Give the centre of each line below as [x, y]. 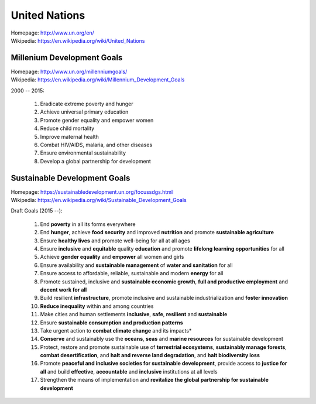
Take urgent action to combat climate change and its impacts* [116, 330]
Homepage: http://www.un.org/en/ [53, 33]
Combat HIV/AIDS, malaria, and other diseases [96, 145]
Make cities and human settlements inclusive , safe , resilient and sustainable [134, 314]
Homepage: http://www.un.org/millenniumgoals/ [69, 71]
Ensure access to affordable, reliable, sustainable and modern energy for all [132, 273]
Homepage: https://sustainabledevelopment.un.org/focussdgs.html [92, 192]
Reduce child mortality [67, 128]
